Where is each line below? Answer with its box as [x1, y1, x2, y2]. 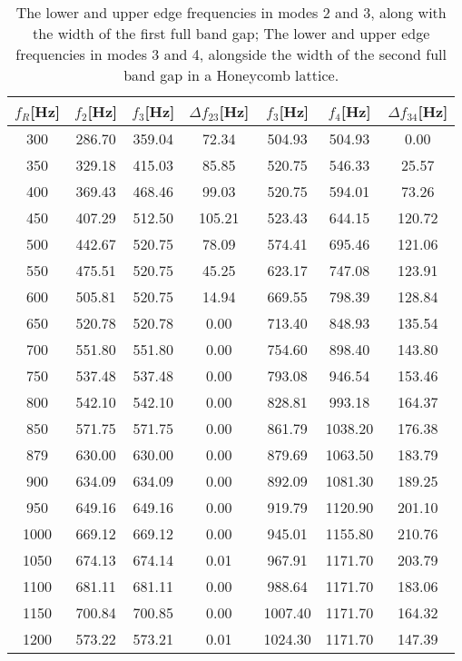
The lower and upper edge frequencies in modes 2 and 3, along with [15, 2, 447, 23]
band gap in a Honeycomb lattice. [123, 64, 339, 85]
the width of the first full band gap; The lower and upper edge [33, 23, 430, 44]
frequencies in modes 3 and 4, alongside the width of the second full [15, 44, 447, 64]
